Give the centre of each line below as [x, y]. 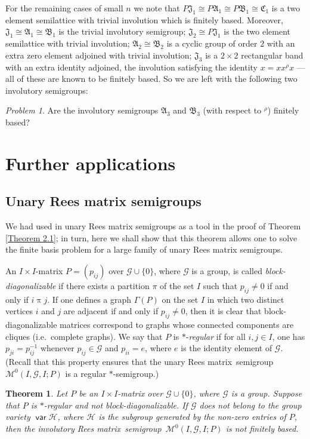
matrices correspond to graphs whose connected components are [177, 325]
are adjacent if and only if [111, 311]
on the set [180, 299]
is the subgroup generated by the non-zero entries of [192, 417]
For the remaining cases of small [64, 8]
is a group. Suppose [266, 393]
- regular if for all [216, 336]
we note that [157, 8]
